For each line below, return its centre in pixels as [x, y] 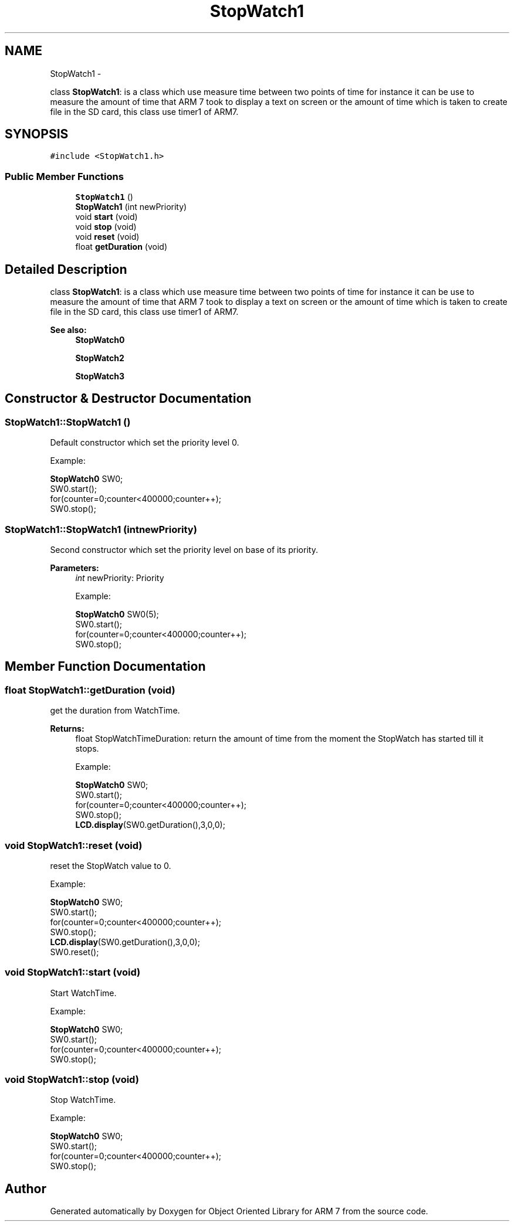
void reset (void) [107, 237]
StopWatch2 [100, 358]
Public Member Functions [64, 176]
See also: [68, 330]
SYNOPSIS [37, 134]
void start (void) [106, 217]
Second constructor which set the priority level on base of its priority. [184, 550]
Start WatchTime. [83, 993]
